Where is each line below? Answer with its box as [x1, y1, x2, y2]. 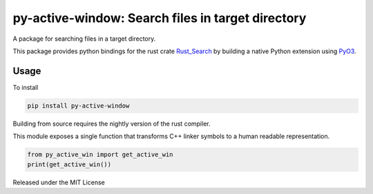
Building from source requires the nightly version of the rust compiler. [12, 119, 211, 128]
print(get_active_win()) [27, 160, 112, 168]
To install [12, 83, 39, 91]
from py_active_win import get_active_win [27, 151, 173, 159]
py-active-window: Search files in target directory [12, 10, 307, 26]
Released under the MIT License [12, 178, 105, 186]
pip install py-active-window [27, 101, 130, 110]
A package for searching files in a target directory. [12, 35, 156, 43]
